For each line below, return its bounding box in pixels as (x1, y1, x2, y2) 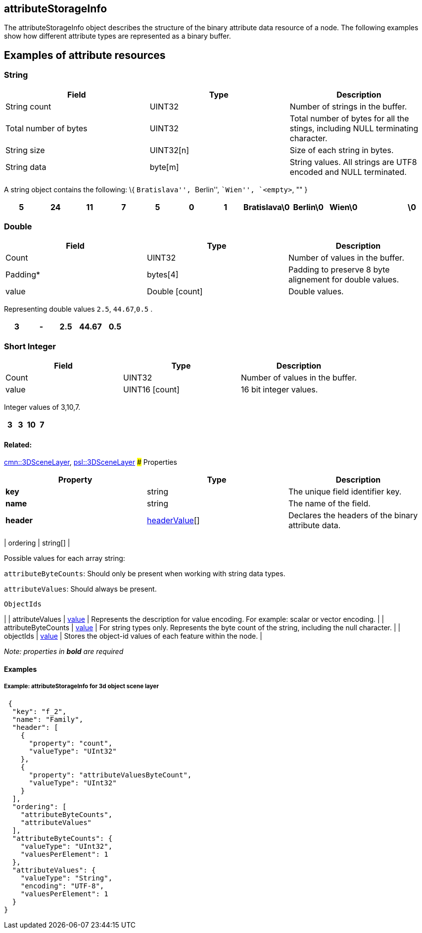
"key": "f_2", (12, 707, 67, 715)
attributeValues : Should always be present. (4, 585, 157, 594)
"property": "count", (29, 739, 113, 747)
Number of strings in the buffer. (289, 101, 407, 111)
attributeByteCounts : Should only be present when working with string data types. (4, 569, 285, 578)
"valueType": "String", (20, 874, 113, 882)
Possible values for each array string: (4, 554, 125, 563)
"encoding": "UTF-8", (20, 881, 104, 890)
